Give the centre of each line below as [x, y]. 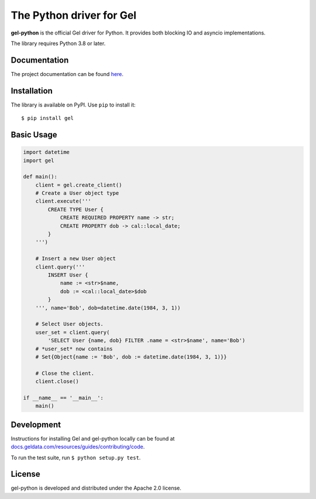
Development [36, 424]
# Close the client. [65, 373]
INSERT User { [68, 275]
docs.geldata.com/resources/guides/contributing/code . [78, 447]
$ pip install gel [48, 118]
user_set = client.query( [73, 332]
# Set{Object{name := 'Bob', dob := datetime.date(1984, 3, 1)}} [131, 357]
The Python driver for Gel [74, 15]
